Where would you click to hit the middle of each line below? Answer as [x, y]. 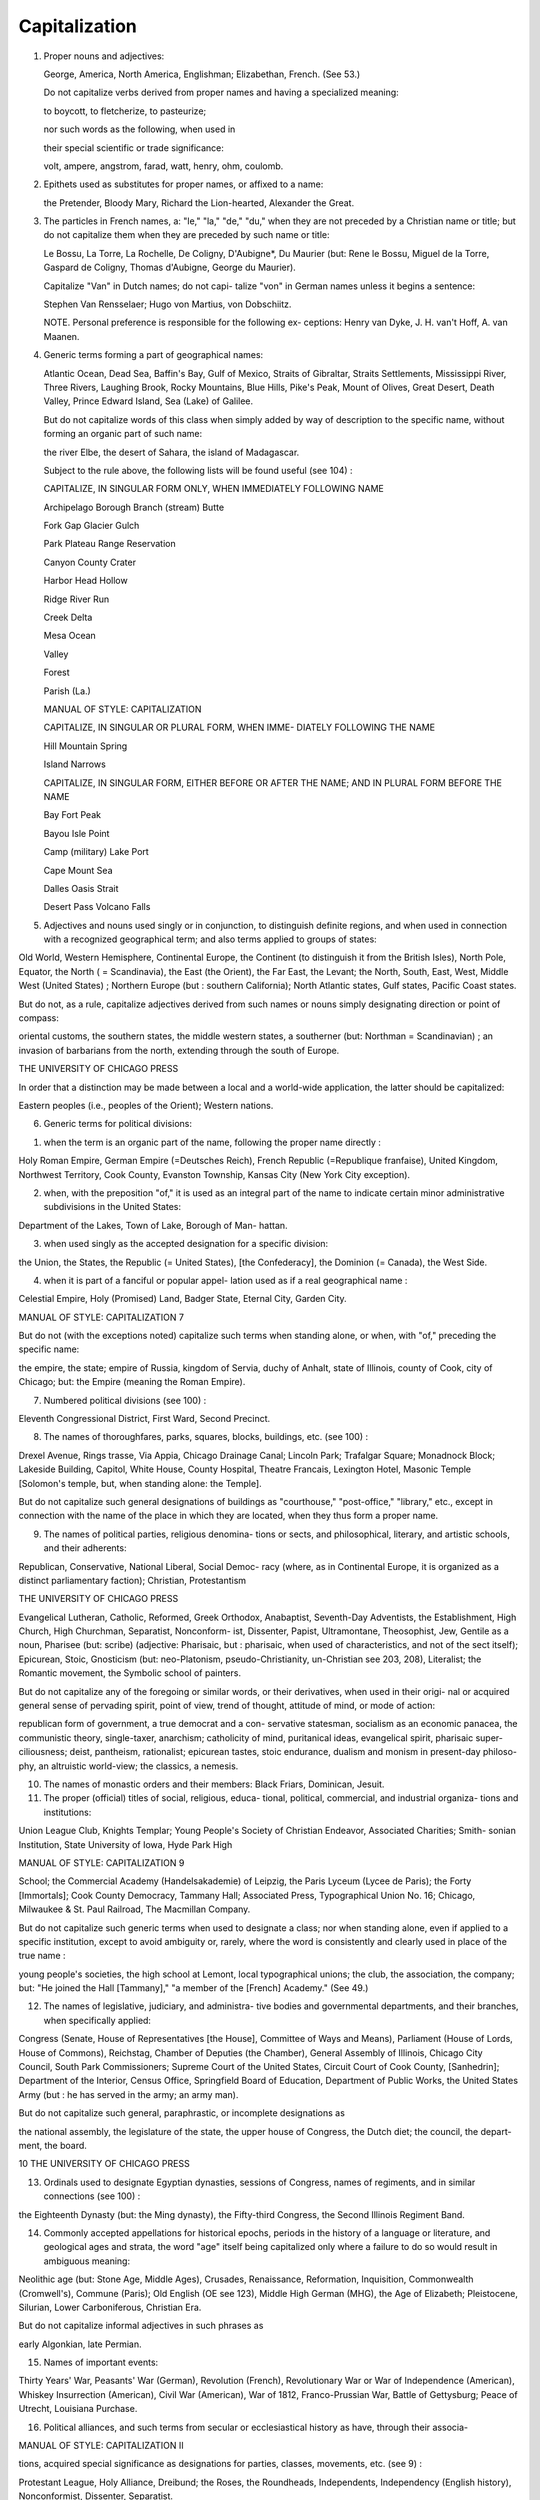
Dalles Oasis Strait [81, 888]
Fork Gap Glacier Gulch [91, 526]
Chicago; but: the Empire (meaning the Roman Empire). [132, 1382]
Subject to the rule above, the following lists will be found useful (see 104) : [198, 470]
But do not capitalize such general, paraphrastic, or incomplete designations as [181, 2113]
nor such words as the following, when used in [139, 129]
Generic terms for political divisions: [117, 1124]
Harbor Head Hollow [86, 581]
